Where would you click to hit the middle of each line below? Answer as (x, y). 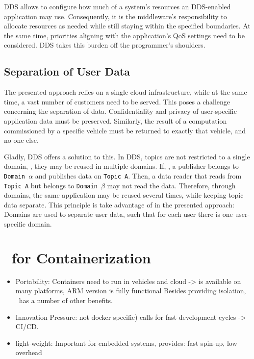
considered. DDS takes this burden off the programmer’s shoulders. (105, 45)
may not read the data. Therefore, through (171, 185)
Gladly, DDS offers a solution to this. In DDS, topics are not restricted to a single (127, 156)
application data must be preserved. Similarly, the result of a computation (115, 120)
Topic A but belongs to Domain (51, 185)
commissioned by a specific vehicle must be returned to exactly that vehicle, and (125, 130)
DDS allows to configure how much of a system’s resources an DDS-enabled (117, 6)
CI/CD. (27, 326)
